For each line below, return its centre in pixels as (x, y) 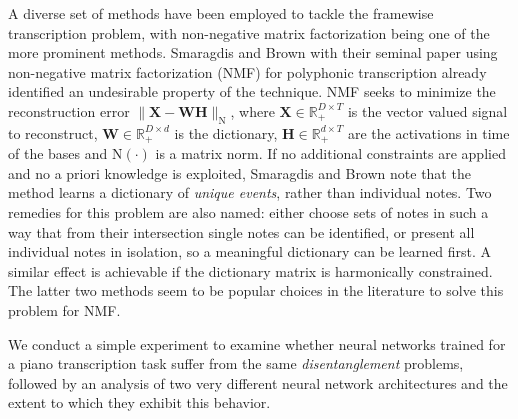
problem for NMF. (64, 309)
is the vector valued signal (427, 110)
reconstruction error (69, 110)
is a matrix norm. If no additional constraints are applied (330, 153)
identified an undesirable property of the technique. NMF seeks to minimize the (252, 91)
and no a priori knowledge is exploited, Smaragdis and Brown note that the (239, 172)
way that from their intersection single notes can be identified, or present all (241, 231)
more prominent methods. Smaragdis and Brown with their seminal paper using (253, 52)
